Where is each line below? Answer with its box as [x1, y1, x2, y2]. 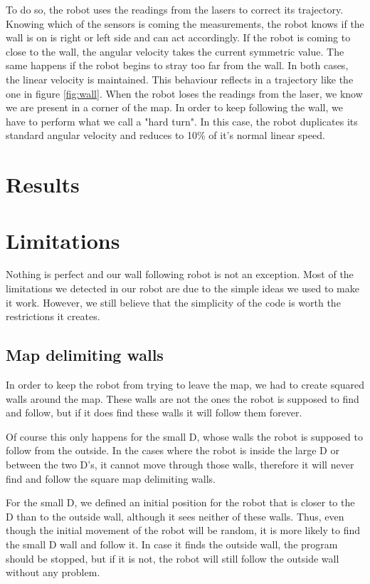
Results [6, 170, 80, 199]
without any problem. [6, 565, 100, 580]
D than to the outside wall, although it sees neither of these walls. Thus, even [6, 508, 344, 523]
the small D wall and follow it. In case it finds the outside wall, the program [6, 536, 338, 551]
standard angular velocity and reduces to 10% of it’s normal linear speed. [6, 128, 325, 143]
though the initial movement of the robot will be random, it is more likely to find [6, 523, 360, 538]
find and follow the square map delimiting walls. [6, 471, 216, 486]
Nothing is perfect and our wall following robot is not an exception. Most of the [6, 267, 354, 282]
